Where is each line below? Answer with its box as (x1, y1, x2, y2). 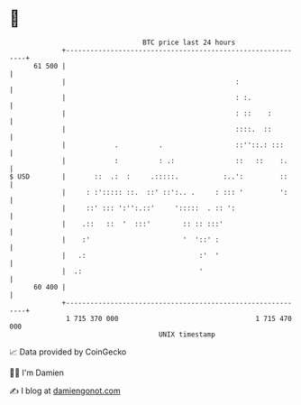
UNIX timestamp (158, 329, 216, 339)
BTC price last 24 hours (142, 38, 236, 47)
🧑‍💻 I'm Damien (9, 367, 65, 378)
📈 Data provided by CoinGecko (9, 346, 127, 357)
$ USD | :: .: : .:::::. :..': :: (9, 171, 288, 181)
